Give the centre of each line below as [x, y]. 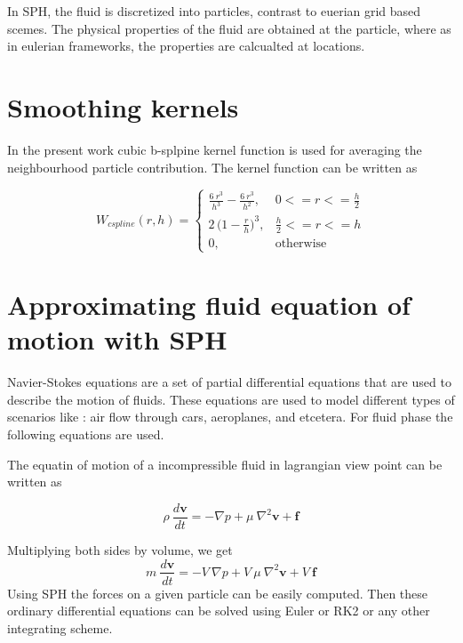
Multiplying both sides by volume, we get [120, 549]
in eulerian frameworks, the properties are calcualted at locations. [186, 46]
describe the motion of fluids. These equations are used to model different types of [231, 399]
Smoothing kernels [123, 106]
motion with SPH [117, 339]
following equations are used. [86, 434]
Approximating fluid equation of [209, 305]
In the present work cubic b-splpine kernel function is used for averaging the [215, 149]
